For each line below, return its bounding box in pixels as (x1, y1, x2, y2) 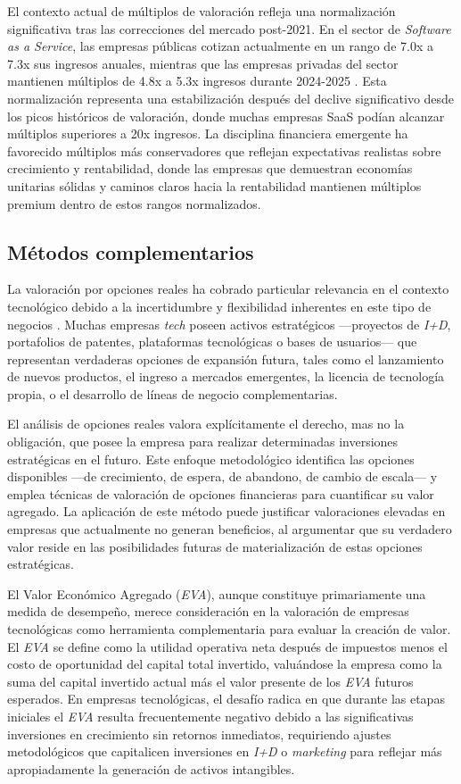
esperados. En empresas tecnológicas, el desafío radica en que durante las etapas (7, 689, 445, 708)
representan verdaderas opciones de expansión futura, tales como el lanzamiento (7, 349, 444, 368)
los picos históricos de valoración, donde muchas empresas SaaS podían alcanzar (7, 106, 445, 125)
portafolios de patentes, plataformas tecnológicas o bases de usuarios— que (7, 332, 417, 351)
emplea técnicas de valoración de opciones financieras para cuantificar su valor (7, 484, 434, 503)
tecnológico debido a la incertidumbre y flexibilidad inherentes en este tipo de (7, 296, 432, 315)
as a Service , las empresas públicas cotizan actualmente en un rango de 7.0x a (7, 37, 433, 55)
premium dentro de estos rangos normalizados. (7, 194, 261, 213)
